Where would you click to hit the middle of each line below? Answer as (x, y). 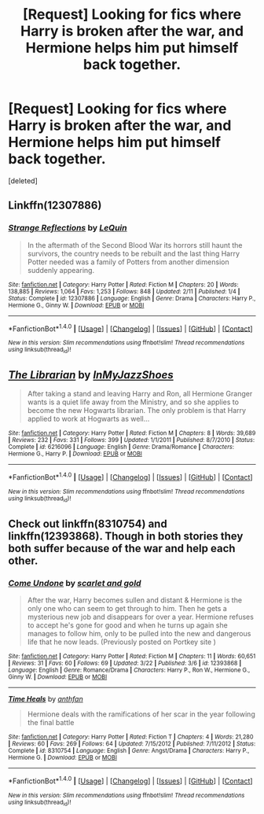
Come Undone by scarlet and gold (75, 583)
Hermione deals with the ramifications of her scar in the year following (141, 714)
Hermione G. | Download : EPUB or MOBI (63, 758)
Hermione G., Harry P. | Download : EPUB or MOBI (75, 454)
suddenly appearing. (61, 270)
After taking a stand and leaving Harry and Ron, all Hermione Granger (140, 394)
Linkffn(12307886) (55, 206)
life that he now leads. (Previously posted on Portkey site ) (121, 642)
